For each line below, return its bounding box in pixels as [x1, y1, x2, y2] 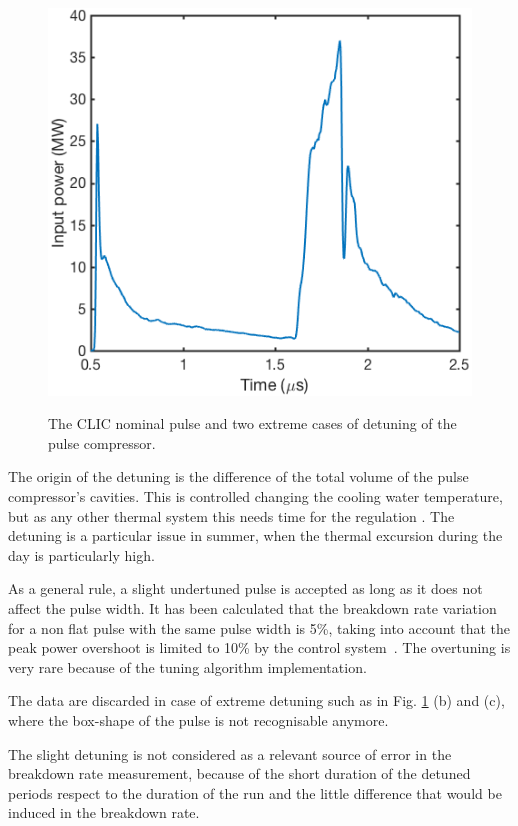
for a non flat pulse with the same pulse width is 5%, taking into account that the [8, 617, 511, 638]
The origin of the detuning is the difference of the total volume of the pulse [8, 466, 469, 487]
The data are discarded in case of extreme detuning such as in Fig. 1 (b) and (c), [8, 690, 505, 711]
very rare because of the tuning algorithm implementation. [8, 656, 367, 677]
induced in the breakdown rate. [8, 802, 200, 823]
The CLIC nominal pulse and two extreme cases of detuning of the [48, 413, 457, 434]
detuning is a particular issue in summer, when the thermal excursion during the [8, 525, 503, 546]
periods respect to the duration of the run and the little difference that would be [8, 782, 502, 803]
